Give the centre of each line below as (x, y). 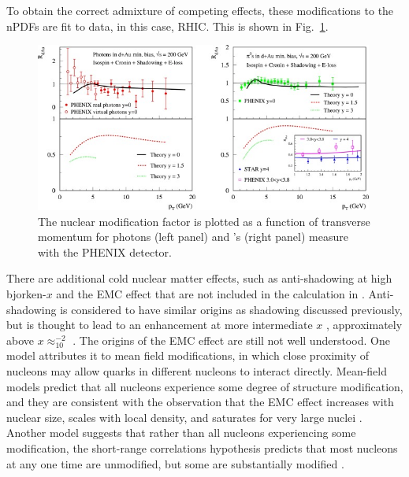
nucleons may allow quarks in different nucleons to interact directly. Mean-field (197, 371)
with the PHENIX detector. (105, 251)
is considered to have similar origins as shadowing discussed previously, (231, 309)
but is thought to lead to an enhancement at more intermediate (160, 325)
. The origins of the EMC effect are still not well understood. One (231, 340)
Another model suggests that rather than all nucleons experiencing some (181, 433)
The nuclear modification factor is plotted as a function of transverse (204, 221)
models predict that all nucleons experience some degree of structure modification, (205, 386)
